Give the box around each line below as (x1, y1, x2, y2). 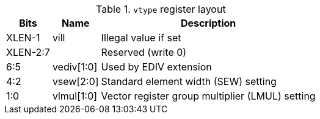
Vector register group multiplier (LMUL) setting (101, 90, 316, 102)
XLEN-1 (6, 32, 40, 44)
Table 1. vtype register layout (95, 3, 226, 15)
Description (180, 17, 236, 29)
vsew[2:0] (52, 75, 99, 87)
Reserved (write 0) (101, 46, 187, 58)
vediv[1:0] (52, 61, 98, 73)
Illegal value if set (101, 32, 181, 44)
